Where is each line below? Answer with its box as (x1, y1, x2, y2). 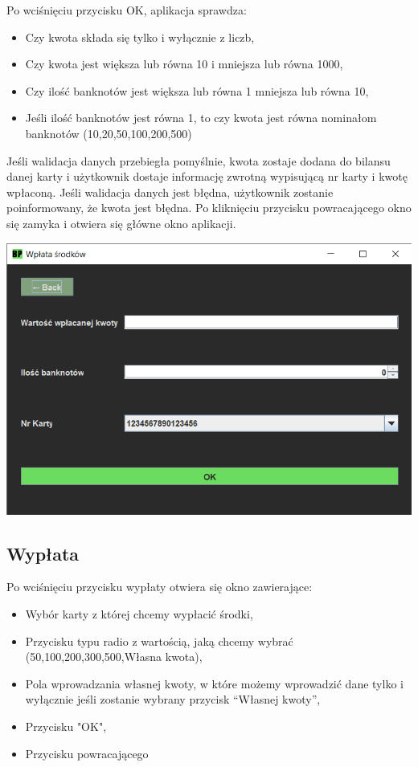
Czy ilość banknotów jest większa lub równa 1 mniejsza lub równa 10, (25, 82, 369, 99)
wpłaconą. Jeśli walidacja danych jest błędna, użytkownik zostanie (6, 183, 334, 200)
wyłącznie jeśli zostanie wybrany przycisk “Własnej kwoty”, (25, 691, 321, 708)
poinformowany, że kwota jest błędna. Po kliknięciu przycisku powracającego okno (6, 199, 412, 216)
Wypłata (6, 541, 80, 565)
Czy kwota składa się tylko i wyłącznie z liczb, (25, 28, 255, 45)
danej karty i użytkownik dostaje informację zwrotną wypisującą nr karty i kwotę (6, 168, 408, 185)
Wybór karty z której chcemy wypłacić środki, (25, 605, 253, 622)
